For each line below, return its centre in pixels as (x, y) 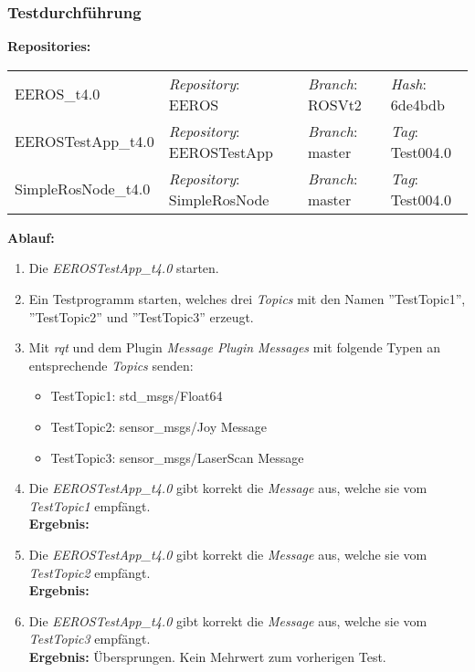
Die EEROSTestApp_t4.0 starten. (124, 268)
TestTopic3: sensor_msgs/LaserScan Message (177, 457)
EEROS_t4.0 (58, 94)
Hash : (408, 83)
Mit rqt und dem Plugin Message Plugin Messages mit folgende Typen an (234, 347)
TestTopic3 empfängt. (90, 639)
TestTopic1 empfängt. (90, 505)
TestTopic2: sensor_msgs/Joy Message (158, 426)
